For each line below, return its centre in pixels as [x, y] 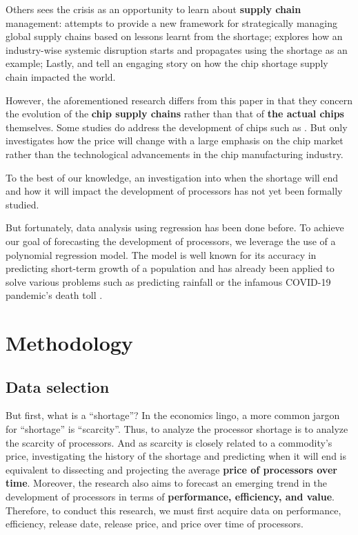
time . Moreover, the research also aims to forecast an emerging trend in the [167, 483]
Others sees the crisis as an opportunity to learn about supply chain [153, 9]
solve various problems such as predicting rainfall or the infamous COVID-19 [168, 281]
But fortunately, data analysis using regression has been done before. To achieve [175, 227]
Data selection [58, 386]
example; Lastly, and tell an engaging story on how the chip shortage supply [167, 63]
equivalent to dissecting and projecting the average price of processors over [171, 469]
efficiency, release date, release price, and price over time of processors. [155, 524]
